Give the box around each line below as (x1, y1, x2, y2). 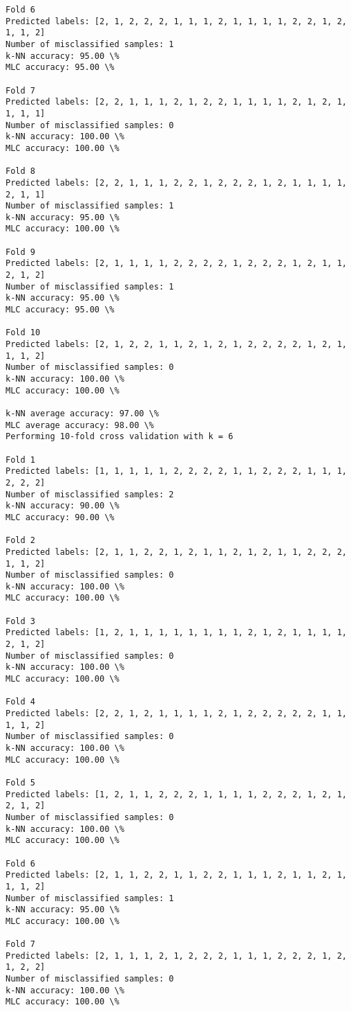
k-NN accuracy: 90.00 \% (6, 501, 120, 511)
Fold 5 (6, 777, 35, 788)
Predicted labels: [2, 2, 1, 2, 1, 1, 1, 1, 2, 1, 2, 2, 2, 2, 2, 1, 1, (6, 709, 347, 719)
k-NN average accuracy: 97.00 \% (6, 408, 159, 418)
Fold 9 (6, 247, 35, 257)
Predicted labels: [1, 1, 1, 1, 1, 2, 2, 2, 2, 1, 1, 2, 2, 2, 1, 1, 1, (6, 466, 347, 477)
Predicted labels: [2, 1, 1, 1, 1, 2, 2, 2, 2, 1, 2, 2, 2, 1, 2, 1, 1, (6, 258, 347, 269)
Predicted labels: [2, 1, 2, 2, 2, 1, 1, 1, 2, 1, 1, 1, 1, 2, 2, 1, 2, (6, 16, 347, 26)
